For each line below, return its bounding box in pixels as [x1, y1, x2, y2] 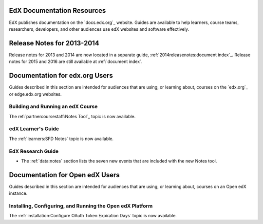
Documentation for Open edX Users [9, 171, 120, 179]
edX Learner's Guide [9, 125, 59, 132]
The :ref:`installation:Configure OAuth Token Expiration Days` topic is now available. [9, 213, 177, 219]
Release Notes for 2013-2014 [9, 39, 99, 47]
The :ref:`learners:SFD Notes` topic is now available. [9, 136, 114, 142]
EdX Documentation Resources [9, 6, 106, 15]
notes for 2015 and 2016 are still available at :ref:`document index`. [9, 59, 143, 64]
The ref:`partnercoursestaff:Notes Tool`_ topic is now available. [9, 113, 136, 119]
